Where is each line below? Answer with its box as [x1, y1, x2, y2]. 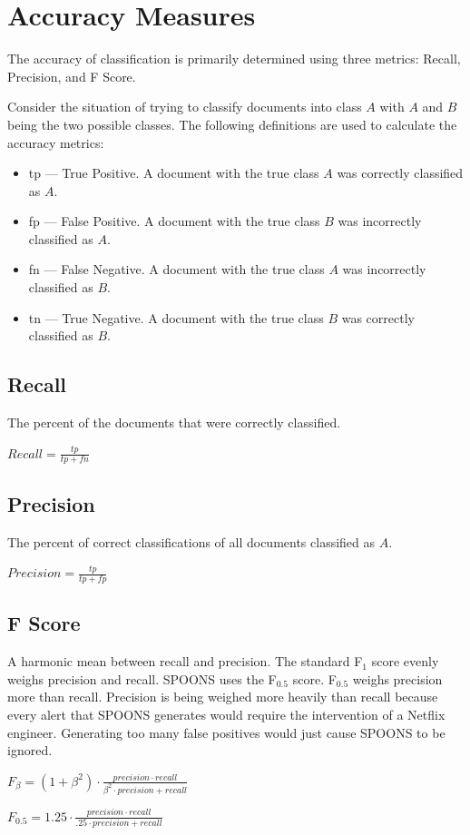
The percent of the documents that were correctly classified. [7, 413, 341, 432]
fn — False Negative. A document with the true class [28, 260, 325, 279]
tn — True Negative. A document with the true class [28, 308, 324, 327]
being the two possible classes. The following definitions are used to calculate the [7, 114, 457, 133]
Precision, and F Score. [7, 66, 136, 85]
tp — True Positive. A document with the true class [28, 163, 319, 182]
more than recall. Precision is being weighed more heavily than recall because [7, 687, 438, 706]
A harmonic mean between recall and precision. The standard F [7, 652, 363, 671]
